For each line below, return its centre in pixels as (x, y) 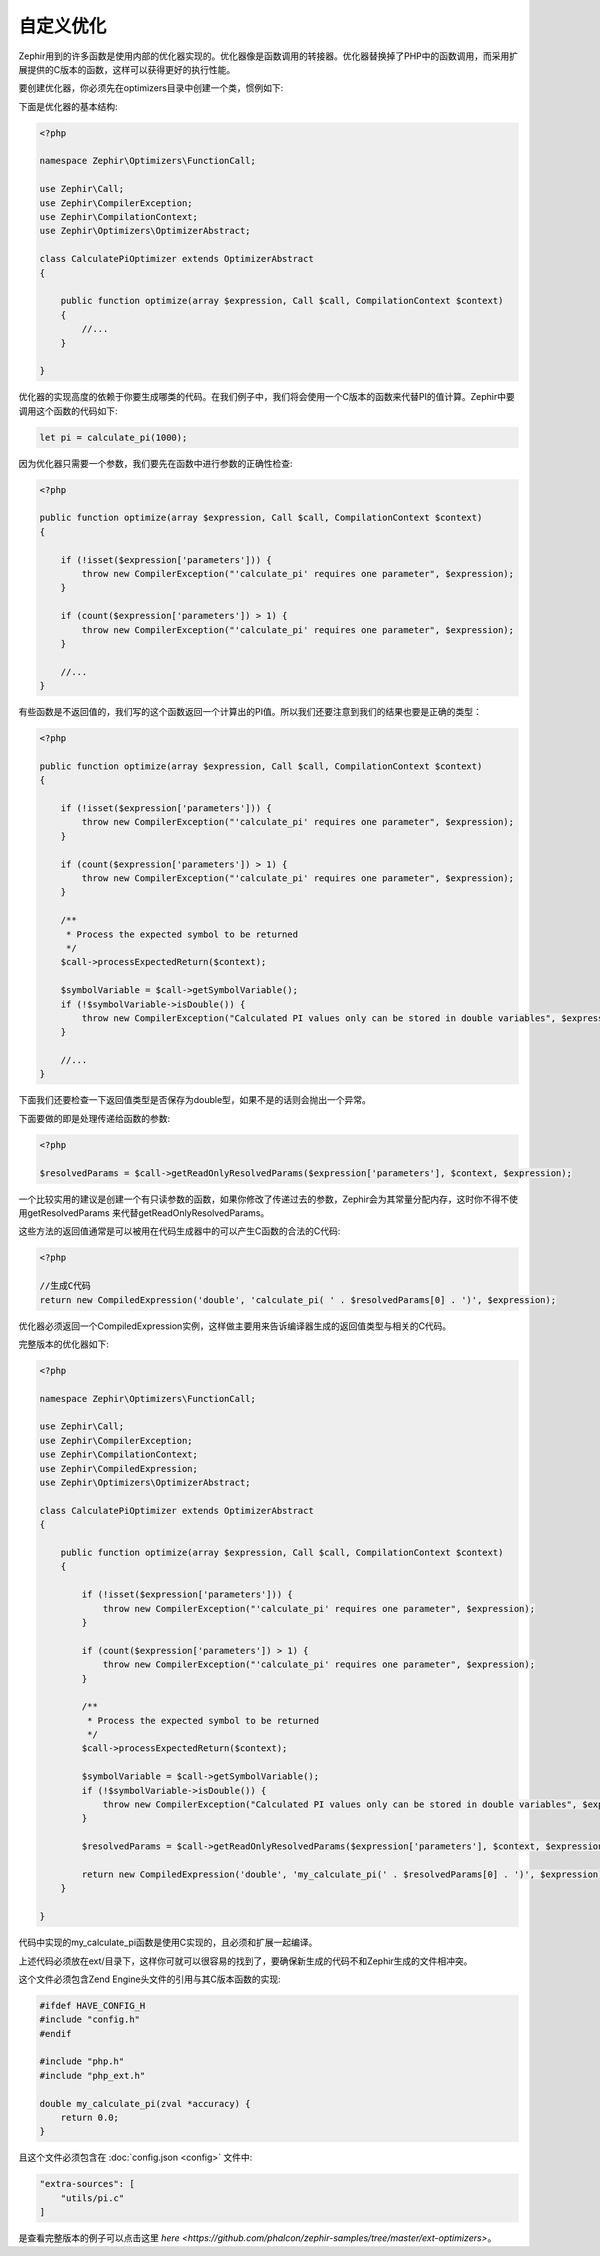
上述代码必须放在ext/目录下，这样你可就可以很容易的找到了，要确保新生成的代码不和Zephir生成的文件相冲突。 (245, 1961)
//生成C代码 (65, 1286)
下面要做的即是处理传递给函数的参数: (94, 1118)
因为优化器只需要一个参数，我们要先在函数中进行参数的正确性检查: (156, 463)
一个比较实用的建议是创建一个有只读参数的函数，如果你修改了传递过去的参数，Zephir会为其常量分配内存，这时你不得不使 (268, 1199)
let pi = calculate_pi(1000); (113, 437)
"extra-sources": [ (87, 2184)
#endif (55, 2033)
